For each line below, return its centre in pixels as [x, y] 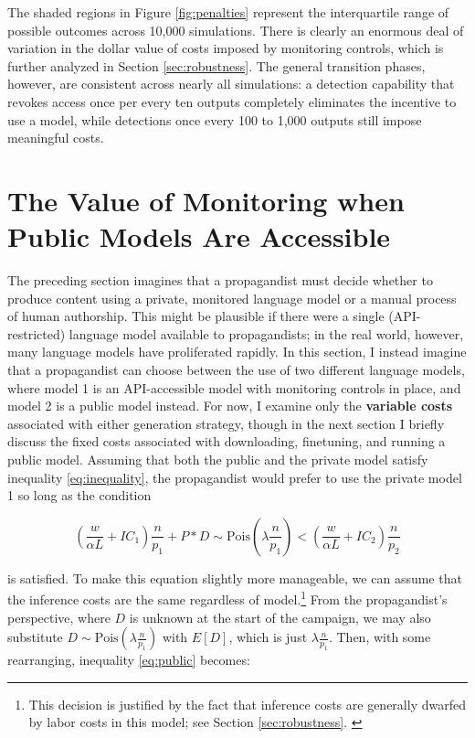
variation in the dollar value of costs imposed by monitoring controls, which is [226, 48]
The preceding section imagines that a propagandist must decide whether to [220, 280]
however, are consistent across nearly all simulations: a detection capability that [231, 84]
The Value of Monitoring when [206, 200]
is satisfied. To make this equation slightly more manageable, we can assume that [235, 578]
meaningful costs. [56, 138]
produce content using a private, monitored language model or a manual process [232, 298]
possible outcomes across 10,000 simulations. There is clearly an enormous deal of [236, 30]
